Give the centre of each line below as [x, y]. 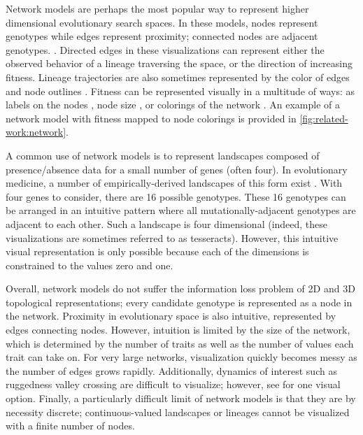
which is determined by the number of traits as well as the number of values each [180, 343]
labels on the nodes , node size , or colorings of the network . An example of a [173, 105]
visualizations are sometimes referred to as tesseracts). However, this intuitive [172, 237]
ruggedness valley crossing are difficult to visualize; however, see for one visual [173, 384]
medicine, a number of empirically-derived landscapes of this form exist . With [174, 183]
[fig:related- [324, 118]
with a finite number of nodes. [70, 426]
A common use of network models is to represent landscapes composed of [163, 155]
